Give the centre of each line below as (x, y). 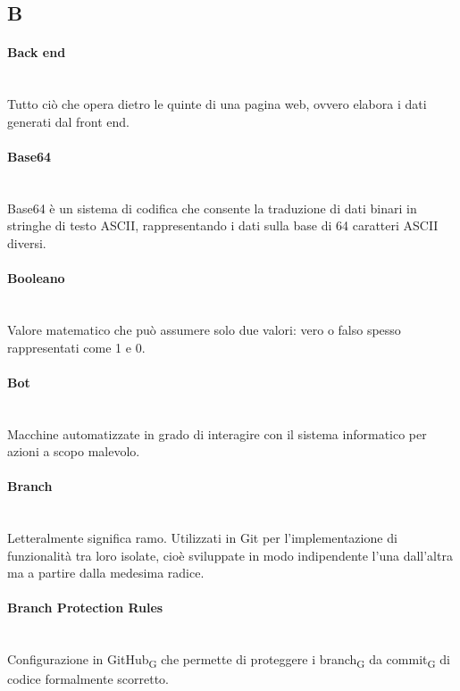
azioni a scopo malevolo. (74, 451)
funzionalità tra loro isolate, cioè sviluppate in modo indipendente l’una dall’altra (230, 555)
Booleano (36, 278)
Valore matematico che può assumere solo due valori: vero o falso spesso (204, 329)
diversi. (27, 242)
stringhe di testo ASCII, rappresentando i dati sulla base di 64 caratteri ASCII (223, 225)
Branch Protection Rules (85, 608)
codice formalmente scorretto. (88, 679)
